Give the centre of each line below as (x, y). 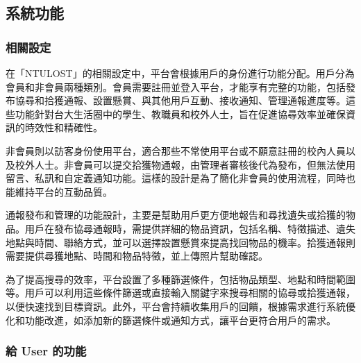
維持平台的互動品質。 (64, 191)
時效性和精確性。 (64, 127)
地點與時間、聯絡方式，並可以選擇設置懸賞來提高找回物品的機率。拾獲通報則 (180, 242)
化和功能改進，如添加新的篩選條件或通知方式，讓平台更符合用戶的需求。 (171, 320)
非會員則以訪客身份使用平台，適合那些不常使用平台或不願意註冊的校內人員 (176, 150)
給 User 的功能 (46, 351)
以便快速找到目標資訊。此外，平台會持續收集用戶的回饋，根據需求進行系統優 (180, 306)
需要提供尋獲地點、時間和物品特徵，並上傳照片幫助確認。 (137, 256)
